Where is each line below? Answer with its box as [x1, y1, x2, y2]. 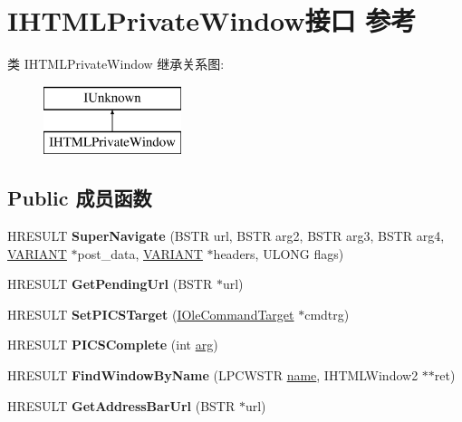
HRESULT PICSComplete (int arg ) [7, 335, 218, 354]
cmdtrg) [304, 304, 350, 323]
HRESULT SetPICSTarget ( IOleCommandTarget [7, 304, 294, 323]
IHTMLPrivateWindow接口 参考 [7, 2, 417, 39]
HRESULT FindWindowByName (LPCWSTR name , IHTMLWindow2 [7, 366, 419, 385]
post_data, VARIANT [77, 244, 203, 263]
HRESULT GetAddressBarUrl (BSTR [7, 396, 236, 415]
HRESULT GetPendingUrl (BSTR [7, 274, 213, 293]
